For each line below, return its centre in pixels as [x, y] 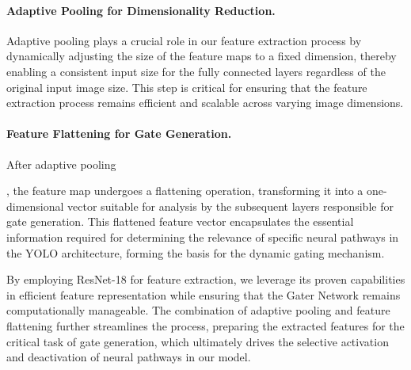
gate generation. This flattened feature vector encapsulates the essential [180, 221]
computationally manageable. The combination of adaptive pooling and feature [198, 310]
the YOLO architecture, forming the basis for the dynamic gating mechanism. [196, 252]
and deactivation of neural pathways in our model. [129, 357]
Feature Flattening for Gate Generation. [119, 134]
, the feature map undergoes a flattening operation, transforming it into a [185, 191]
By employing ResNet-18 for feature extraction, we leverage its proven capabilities [206, 279]
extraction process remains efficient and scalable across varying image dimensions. [205, 103]
